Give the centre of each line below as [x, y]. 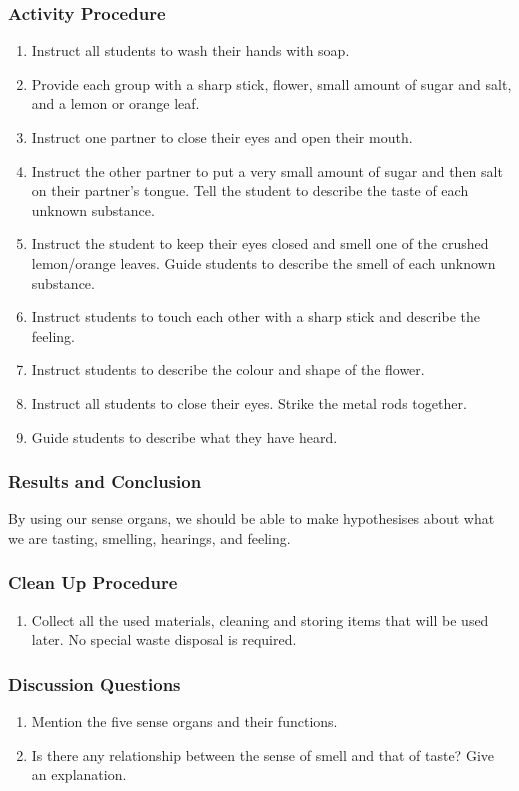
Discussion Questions [94, 683]
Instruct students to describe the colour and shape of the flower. [228, 369]
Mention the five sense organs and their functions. [184, 721]
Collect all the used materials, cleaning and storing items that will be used [260, 619]
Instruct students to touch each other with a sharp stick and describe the [256, 316]
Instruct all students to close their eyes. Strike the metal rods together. [249, 402]
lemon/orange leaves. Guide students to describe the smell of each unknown [263, 262]
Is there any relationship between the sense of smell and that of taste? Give [262, 754]
